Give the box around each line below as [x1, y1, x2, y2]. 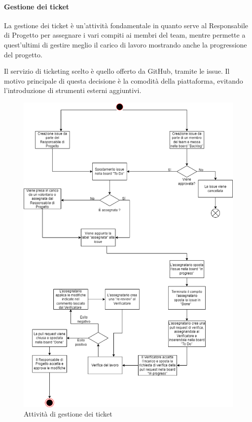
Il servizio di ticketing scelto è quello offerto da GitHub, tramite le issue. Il [4, 66, 230, 76]
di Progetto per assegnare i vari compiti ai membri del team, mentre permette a [4, 30, 246, 40]
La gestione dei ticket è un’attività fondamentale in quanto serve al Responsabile [4, 20, 248, 30]
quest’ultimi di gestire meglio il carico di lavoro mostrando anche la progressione [4, 39, 247, 49]
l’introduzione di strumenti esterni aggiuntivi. [4, 85, 142, 95]
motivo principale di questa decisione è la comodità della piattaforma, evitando [4, 75, 243, 86]
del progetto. [4, 49, 42, 59]
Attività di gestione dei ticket [24, 409, 112, 419]
